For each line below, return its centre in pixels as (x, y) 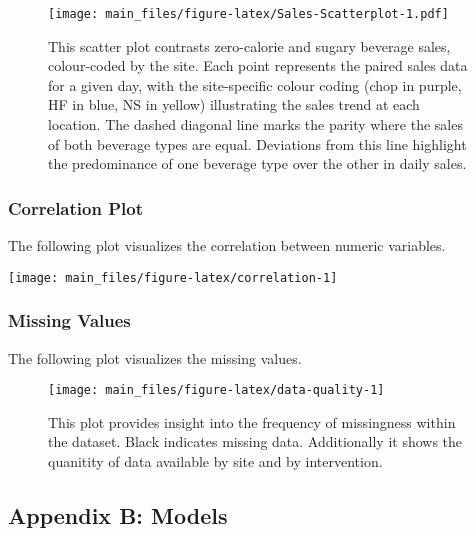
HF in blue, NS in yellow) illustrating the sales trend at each (234, 104)
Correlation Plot (75, 207)
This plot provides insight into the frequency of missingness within (252, 421)
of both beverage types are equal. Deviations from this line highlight (257, 143)
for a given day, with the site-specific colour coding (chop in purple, (255, 84)
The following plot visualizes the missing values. (155, 357)
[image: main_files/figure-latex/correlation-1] (173, 277)
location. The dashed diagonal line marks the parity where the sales (255, 124)
